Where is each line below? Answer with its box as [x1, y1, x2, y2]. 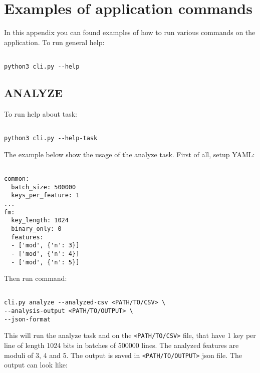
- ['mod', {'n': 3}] [11, 242, 80, 249]
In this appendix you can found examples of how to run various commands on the [4, 27, 255, 38]
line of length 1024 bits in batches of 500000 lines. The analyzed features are [4, 340, 239, 350]
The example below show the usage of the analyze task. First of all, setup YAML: [4, 149, 255, 159]
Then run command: [4, 273, 67, 283]
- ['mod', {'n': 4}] [11, 250, 80, 257]
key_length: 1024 [11, 217, 69, 224]
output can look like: [4, 359, 68, 370]
